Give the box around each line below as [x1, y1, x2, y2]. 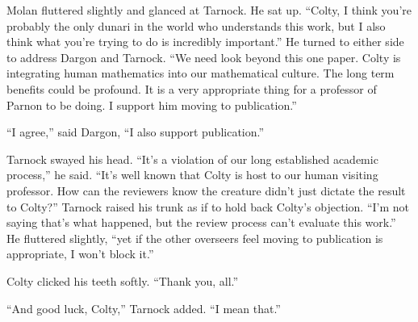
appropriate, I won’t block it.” [6, 245, 154, 262]
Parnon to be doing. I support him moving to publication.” [6, 96, 297, 113]
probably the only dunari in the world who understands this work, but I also [6, 17, 386, 34]
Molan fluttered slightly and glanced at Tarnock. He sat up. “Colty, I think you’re [6, 2, 412, 18]
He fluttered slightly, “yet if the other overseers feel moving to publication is [6, 229, 383, 246]
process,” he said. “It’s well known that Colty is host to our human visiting [6, 166, 378, 183]
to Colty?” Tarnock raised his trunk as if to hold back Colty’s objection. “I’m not [6, 198, 409, 215]
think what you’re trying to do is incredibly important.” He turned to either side [6, 33, 404, 50]
